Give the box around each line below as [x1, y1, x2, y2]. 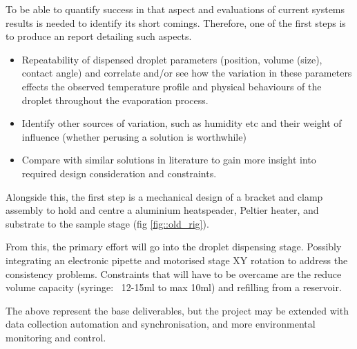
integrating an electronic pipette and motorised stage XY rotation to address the [6, 252, 348, 267]
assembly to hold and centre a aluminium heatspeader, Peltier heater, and [6, 203, 319, 217]
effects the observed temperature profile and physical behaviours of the [21, 79, 322, 93]
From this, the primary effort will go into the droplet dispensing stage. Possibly [6, 239, 342, 254]
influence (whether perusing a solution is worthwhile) [21, 129, 247, 143]
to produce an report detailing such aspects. [6, 29, 192, 43]
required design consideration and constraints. [21, 166, 217, 180]
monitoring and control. [6, 330, 106, 344]
